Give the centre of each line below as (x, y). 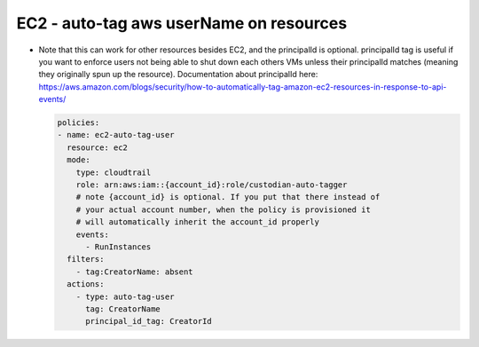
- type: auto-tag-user (125, 296)
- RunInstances (118, 247)
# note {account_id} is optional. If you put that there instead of (228, 197)
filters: (86, 259)
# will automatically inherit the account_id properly (197, 222)
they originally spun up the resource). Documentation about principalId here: (178, 75)
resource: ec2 (98, 147)
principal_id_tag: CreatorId (149, 321)
